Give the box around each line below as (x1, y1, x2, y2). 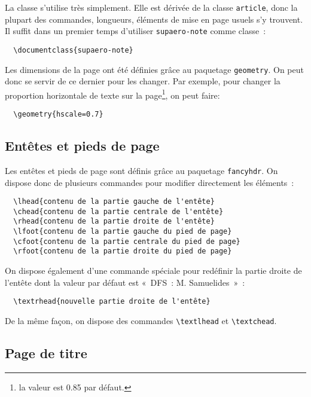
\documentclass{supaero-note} (13, 45, 133, 54)
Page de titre (5, 344, 87, 362)
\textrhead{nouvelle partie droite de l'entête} (13, 297, 211, 306)
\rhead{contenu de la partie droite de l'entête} (13, 217, 215, 226)
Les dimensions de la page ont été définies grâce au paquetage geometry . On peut (5, 63, 304, 75)
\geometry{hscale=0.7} (13, 110, 103, 119)
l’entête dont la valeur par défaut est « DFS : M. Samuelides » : (5, 276, 245, 288)
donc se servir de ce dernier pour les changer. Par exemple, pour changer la (5, 75, 280, 87)
